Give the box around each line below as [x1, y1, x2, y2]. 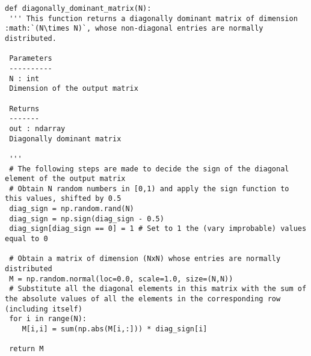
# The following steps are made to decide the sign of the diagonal [9, 164, 289, 173]
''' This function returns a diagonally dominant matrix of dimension [9, 14, 298, 23]
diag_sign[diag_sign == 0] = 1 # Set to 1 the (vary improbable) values [9, 224, 307, 233]
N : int [9, 74, 40, 83]
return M [9, 345, 44, 354]
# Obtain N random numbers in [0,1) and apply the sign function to [9, 184, 289, 193]
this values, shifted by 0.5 [5, 194, 122, 203]
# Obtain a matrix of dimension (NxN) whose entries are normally [9, 254, 281, 263]
